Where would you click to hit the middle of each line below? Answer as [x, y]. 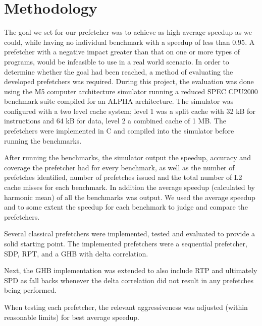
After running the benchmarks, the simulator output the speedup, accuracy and [127, 157]
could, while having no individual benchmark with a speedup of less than [117, 42]
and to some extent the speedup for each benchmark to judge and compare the [126, 207]
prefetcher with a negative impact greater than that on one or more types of [122, 52]
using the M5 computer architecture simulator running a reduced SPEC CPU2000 [131, 91]
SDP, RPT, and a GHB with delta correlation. [76, 253]
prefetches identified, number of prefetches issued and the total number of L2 [123, 177]
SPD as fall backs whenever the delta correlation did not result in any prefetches [129, 280]
